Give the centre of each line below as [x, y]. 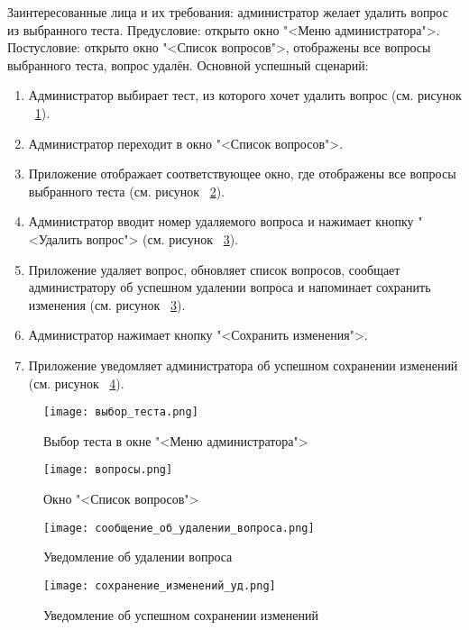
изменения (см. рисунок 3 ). [107, 304]
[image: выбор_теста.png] [121, 412]
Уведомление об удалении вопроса [138, 557]
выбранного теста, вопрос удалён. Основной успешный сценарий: [188, 64]
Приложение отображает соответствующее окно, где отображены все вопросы [242, 173]
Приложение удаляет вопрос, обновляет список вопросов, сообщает [214, 269]
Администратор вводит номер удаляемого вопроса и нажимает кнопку [221, 221]
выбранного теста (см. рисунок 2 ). [127, 191]
